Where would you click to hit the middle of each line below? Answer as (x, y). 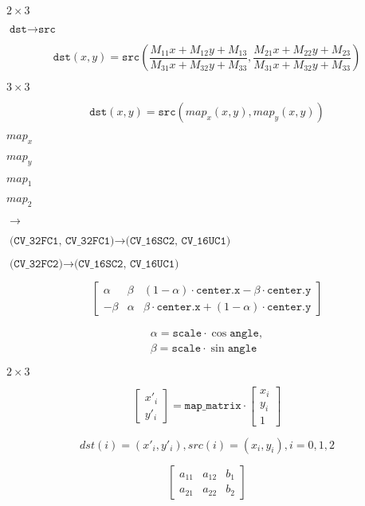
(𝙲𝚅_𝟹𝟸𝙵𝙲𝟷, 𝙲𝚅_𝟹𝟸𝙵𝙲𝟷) (62, 241)
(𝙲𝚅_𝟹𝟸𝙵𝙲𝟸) (36, 265)
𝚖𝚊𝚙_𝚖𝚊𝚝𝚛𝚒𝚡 (213, 406)
